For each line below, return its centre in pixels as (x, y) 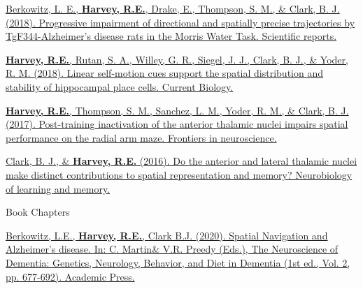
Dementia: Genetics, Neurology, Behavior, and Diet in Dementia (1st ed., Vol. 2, (178, 262)
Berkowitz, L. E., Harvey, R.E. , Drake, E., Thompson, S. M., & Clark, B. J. (173, 8)
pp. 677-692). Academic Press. (70, 276)
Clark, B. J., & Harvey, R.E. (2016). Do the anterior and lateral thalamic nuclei (181, 161)
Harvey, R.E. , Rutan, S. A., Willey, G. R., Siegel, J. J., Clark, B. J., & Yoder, (177, 59)
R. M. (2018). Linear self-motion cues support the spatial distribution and (164, 73)
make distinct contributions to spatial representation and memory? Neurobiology (179, 174)
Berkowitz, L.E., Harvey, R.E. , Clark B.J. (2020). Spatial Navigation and (167, 235)
